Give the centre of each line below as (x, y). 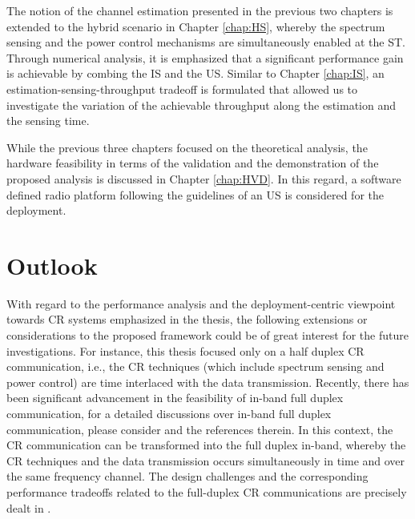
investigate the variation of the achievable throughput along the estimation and (201, 105)
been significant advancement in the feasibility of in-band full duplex (175, 398)
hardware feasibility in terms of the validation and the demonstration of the (193, 163)
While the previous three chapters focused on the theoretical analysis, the (187, 147)
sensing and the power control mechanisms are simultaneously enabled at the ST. (206, 42)
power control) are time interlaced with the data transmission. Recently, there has (208, 382)
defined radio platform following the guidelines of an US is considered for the (195, 194)
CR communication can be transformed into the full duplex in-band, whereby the (206, 445)
